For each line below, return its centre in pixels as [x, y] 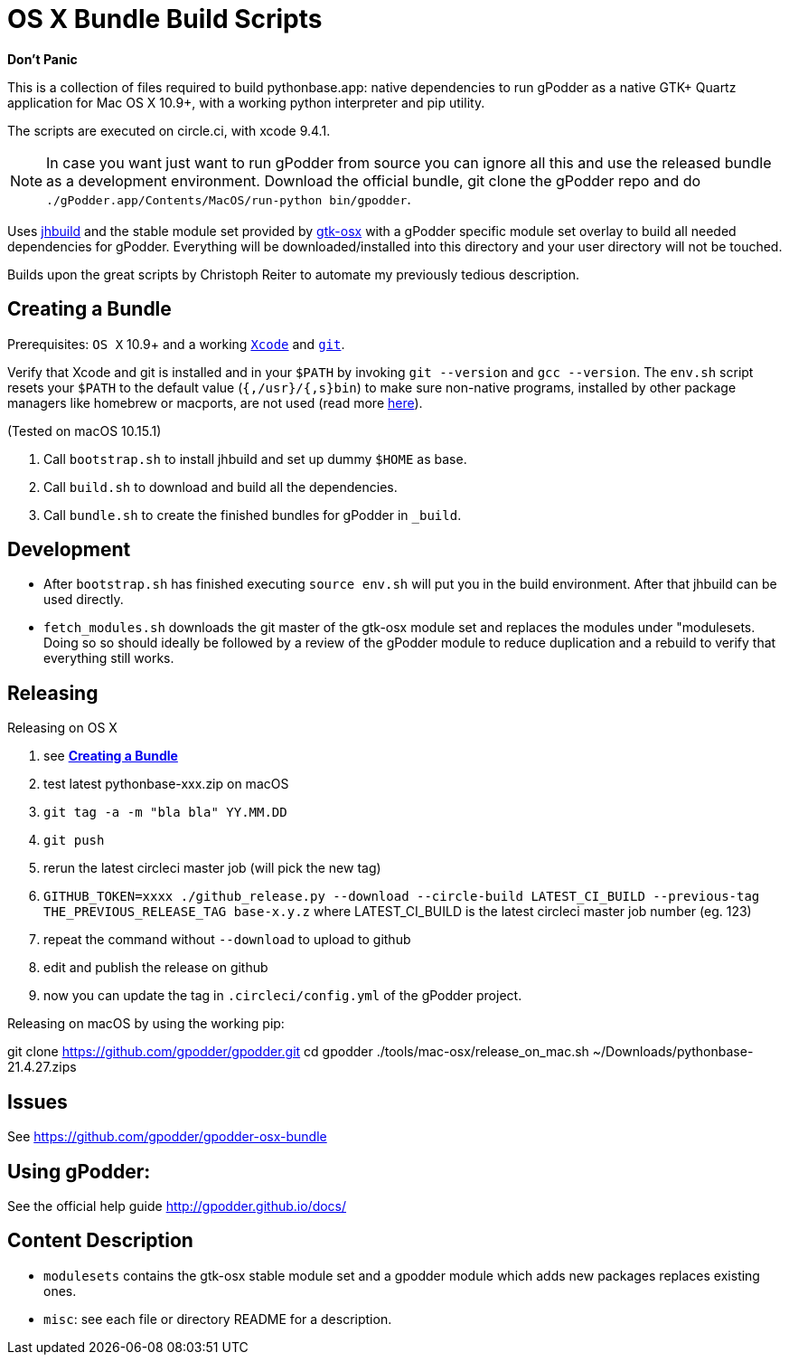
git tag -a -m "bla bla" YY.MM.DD [165, 813]
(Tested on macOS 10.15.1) [85, 430]
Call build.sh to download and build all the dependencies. [221, 487]
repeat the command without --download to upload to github [227, 940]
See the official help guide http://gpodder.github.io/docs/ [177, 1206]
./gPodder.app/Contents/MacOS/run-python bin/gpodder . [229, 199]
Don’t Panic [42, 59]
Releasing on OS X [62, 728]
